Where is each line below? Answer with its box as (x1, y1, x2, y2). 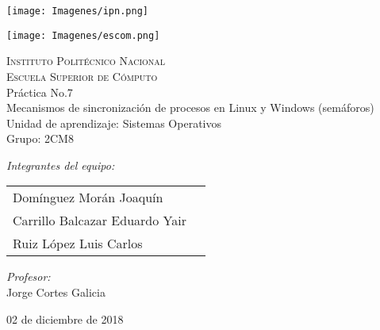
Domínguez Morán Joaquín (13, 188, 163, 207)
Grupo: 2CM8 (6, 130, 74, 147)
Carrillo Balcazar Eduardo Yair (13, 211, 186, 230)
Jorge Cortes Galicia (6, 284, 106, 301)
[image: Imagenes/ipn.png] (6, 6, 148, 17)
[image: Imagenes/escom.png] (6, 29, 160, 41)
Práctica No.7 (6, 83, 73, 100)
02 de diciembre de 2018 (6, 310, 124, 327)
